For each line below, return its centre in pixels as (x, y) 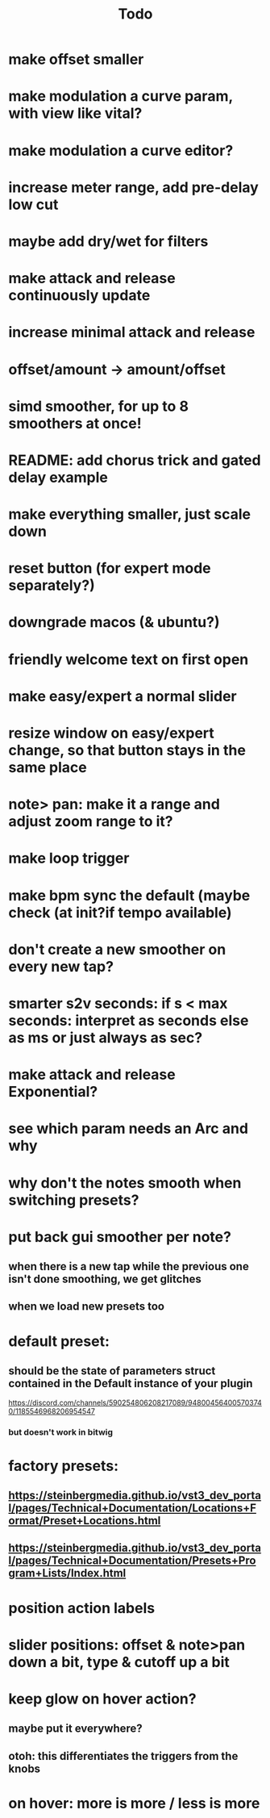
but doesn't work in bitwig (61, 1432)
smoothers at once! (75, 423)
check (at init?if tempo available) (120, 912)
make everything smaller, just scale (130, 514)
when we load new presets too (87, 1307)
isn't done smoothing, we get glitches (105, 1279)
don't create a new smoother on (117, 949)
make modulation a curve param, (121, 96)
